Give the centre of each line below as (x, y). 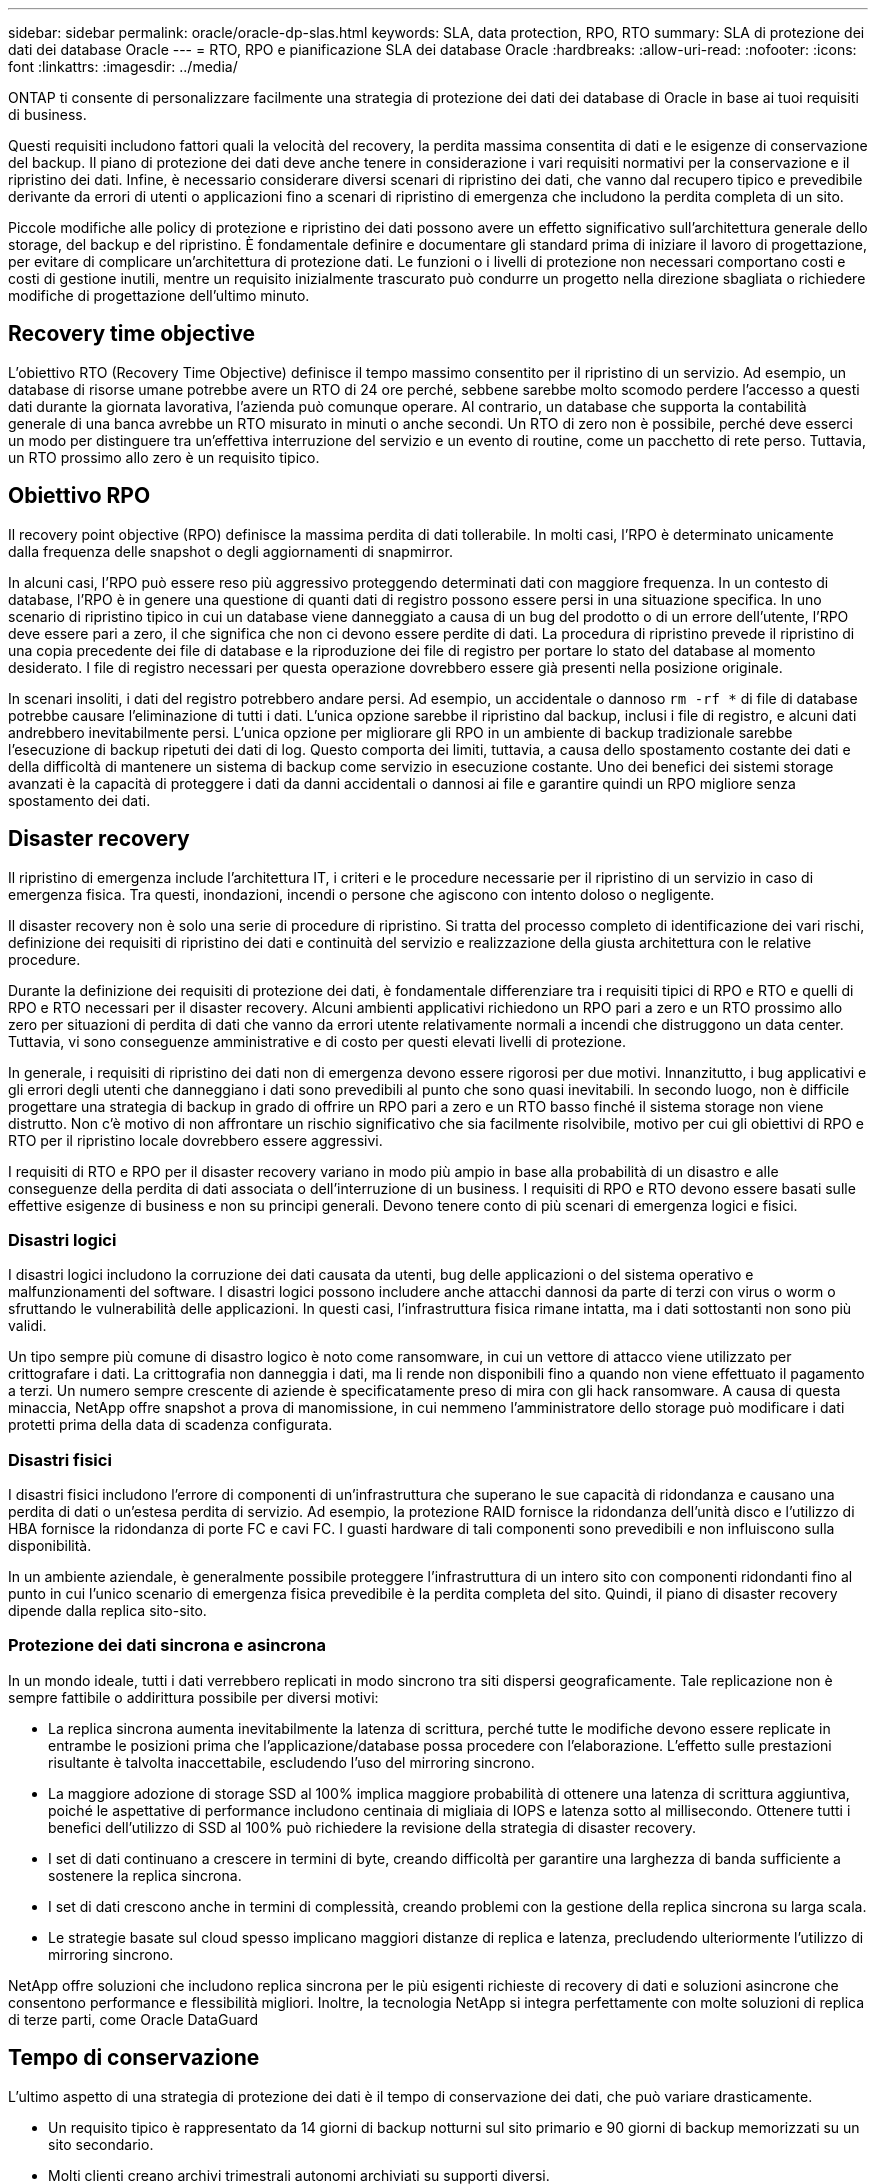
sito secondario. (101, 2144)
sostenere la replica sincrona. (145, 1875)
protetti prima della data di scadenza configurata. (170, 1425)
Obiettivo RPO (79, 496)
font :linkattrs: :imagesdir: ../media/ (123, 66)
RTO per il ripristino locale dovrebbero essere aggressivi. (195, 1140)
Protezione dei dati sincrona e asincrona (167, 1645)
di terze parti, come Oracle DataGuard (133, 2019)
